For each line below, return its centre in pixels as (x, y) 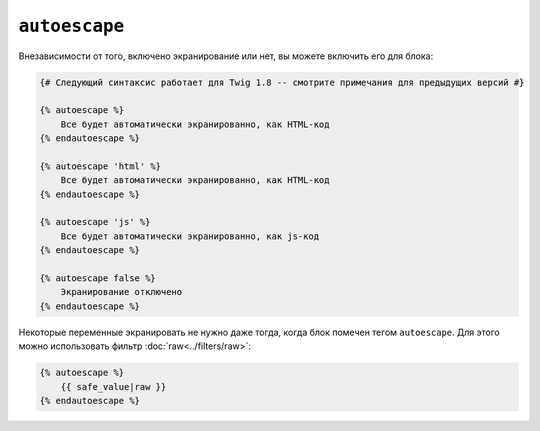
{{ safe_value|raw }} (113, 386)
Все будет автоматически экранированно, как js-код (190, 236)
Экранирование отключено (121, 292)
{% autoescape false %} (98, 278)
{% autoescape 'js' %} (95, 222)
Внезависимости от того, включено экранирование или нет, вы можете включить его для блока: (226, 56)
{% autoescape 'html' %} (100, 166)
